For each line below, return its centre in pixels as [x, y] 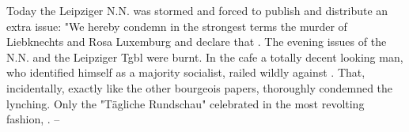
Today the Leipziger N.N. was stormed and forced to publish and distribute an [197, 10]
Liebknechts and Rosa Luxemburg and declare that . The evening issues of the [197, 41]
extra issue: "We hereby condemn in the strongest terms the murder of [177, 26]
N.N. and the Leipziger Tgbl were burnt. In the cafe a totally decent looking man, [205, 57]
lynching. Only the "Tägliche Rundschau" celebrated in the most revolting [186, 103]
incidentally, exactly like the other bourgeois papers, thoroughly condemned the [200, 87]
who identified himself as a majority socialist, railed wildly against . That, [186, 72]
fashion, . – [33, 119]
